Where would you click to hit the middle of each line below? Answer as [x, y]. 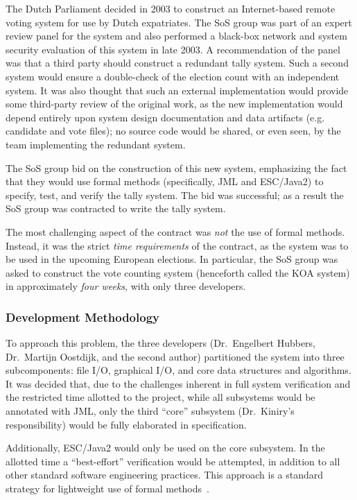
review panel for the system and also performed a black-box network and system [176, 36]
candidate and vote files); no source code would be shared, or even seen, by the [173, 131]
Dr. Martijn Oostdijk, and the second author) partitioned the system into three [175, 356]
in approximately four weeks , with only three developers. [126, 286]
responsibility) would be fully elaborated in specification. [126, 424]
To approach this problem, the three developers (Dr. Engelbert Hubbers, [160, 343]
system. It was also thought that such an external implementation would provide [177, 90]
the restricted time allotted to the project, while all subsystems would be [160, 397]
